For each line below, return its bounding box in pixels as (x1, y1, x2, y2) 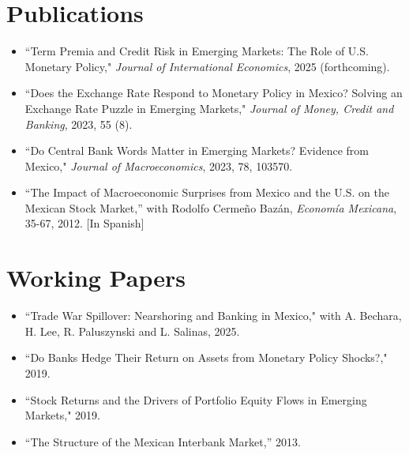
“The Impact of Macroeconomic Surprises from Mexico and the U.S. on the (24, 184, 389, 201)
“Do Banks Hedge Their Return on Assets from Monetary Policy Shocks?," (24, 349, 388, 366)
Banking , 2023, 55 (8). (24, 115, 133, 132)
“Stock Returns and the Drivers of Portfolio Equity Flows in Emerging (24, 391, 367, 408)
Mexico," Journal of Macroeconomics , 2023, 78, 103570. (24, 157, 293, 174)
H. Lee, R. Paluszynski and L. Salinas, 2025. (24, 322, 240, 339)
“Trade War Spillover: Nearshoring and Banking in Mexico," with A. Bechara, (24, 307, 402, 324)
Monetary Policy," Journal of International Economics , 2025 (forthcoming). (24, 58, 390, 74)
